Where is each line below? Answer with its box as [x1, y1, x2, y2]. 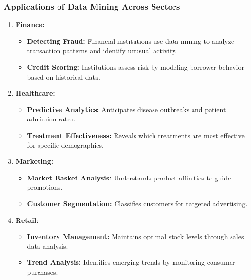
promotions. [27, 182, 63, 192]
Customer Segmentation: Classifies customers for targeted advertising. [27, 198, 248, 208]
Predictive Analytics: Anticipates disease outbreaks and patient [27, 104, 226, 114]
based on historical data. [27, 71, 100, 81]
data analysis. [27, 240, 68, 251]
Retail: [15, 215, 39, 225]
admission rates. [27, 114, 75, 124]
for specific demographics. [27, 140, 104, 150]
